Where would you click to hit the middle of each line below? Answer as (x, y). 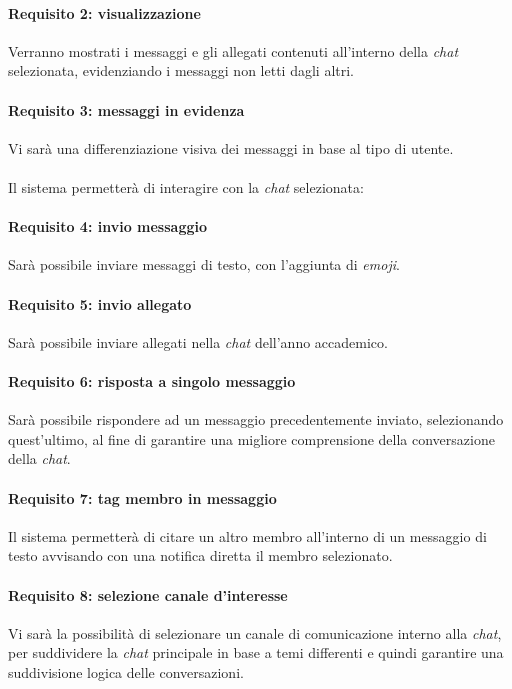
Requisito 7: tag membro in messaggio (142, 497)
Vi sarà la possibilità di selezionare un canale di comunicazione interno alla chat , (255, 632)
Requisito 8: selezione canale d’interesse (148, 594)
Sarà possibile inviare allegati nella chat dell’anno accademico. (198, 341)
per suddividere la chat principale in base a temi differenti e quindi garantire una (256, 652)
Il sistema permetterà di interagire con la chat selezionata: (186, 186)
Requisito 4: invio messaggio (108, 226)
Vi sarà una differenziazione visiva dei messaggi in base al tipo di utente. (231, 147)
